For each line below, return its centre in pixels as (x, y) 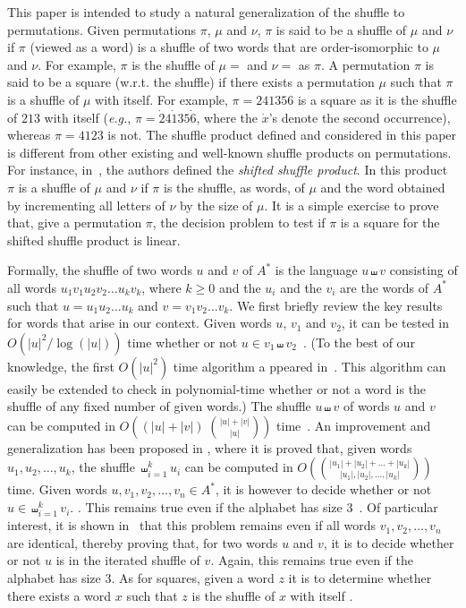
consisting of (424, 270)
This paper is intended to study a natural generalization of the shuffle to (206, 12)
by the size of (216, 205)
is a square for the (390, 223)
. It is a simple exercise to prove (352, 205)
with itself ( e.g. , (88, 117)
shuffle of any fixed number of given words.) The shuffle (159, 406)
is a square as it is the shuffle (377, 99)
